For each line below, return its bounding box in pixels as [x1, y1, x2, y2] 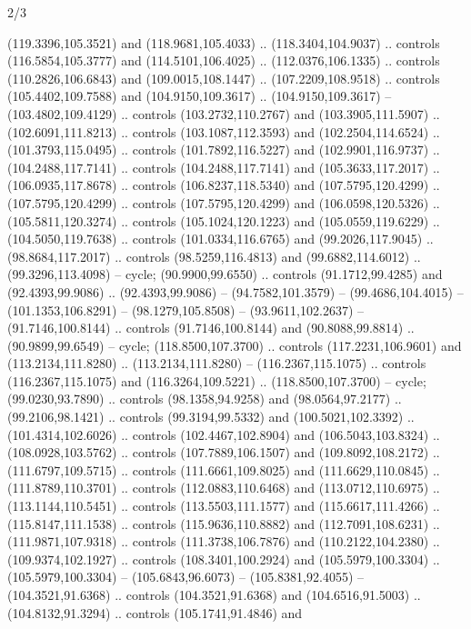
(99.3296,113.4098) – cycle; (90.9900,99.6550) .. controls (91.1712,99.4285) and [7, 265, 443, 284]
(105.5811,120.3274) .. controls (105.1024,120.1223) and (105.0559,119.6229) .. [7, 211, 440, 230]
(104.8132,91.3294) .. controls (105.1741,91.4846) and [7, 603, 303, 622]
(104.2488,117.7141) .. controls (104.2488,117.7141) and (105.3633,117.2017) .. [7, 157, 440, 176]
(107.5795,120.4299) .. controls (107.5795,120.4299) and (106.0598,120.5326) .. [7, 193, 440, 212]
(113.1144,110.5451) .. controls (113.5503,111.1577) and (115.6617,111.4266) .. [7, 496, 440, 515]
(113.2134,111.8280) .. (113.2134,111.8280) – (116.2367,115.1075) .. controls [7, 354, 426, 373]
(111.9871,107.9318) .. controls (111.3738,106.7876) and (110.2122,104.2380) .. [7, 532, 440, 551]
